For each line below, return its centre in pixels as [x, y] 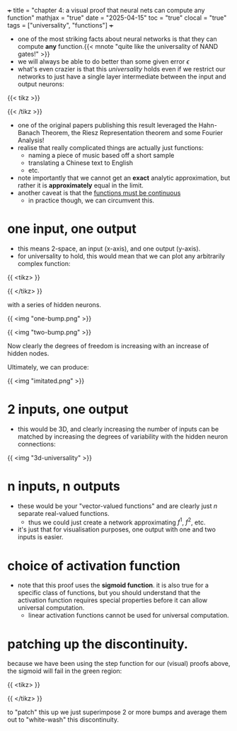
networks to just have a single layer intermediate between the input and [122, 76]
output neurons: [41, 84]
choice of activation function [94, 566]
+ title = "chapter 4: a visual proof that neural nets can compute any [106, 10]
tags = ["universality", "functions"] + [60, 25]
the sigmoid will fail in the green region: [65, 671]
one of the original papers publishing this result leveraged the [107, 125]
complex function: [44, 263]
